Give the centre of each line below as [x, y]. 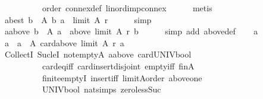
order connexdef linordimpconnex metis [127, 8]
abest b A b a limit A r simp [78, 19]
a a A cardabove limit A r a [64, 42]
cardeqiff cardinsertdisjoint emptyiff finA [118, 66]
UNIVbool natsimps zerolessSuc [101, 89]
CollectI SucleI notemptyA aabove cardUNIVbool [98, 54]
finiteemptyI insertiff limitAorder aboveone [122, 77]
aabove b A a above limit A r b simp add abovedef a [131, 31]
